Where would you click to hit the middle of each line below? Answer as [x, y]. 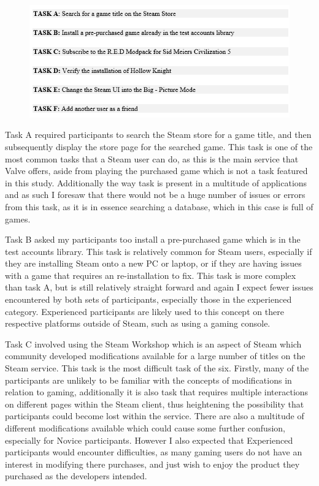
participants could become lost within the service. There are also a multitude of [155, 416]
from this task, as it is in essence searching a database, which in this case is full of [159, 206]
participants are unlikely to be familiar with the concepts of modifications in [148, 380]
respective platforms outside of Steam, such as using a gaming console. [138, 323]
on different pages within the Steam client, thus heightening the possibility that [155, 404]
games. [18, 218]
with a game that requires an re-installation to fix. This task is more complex [151, 275]
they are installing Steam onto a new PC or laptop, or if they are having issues [153, 263]
